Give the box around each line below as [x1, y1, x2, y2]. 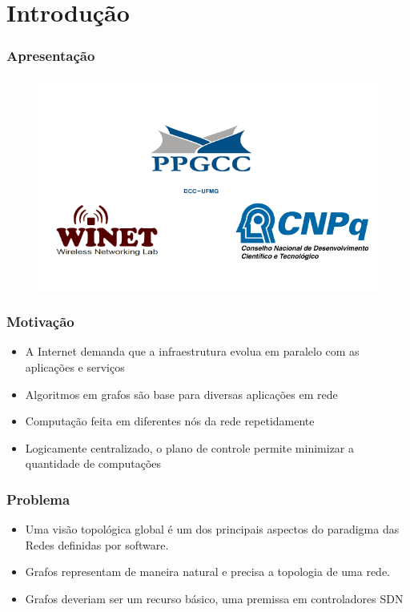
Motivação [6, 312, 74, 332]
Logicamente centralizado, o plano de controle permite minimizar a [25, 439, 355, 456]
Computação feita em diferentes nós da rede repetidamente [25, 413, 315, 429]
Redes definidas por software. [25, 536, 169, 553]
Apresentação [6, 46, 95, 66]
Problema [6, 489, 70, 509]
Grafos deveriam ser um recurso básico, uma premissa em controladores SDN [25, 590, 404, 606]
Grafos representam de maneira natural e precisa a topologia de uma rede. [25, 563, 390, 580]
